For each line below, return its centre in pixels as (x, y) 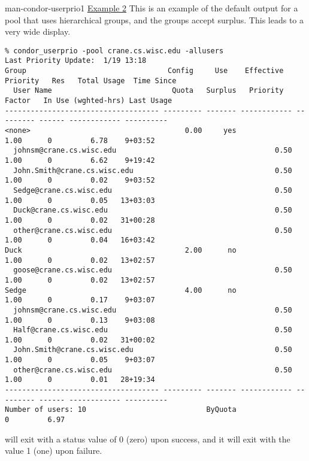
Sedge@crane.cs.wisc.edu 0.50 (153, 190)
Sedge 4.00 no (121, 290)
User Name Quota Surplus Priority (149, 91)
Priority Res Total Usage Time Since (91, 81)
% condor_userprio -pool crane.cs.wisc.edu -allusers (114, 51)
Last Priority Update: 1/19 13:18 (76, 61)
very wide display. (38, 31)
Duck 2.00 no (121, 250)
